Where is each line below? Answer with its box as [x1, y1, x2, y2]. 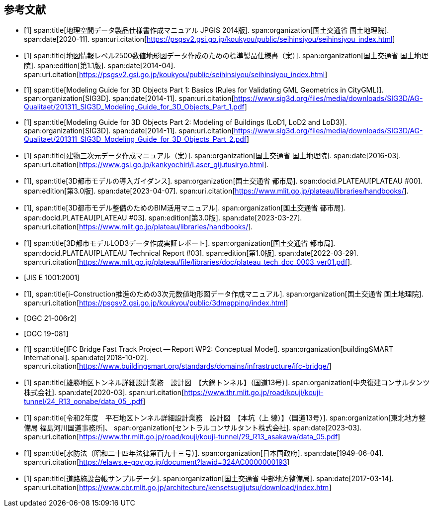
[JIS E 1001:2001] [24, 273, 80, 282]
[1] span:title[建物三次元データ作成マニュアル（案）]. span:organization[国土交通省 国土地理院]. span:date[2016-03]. [24, 151, 401, 160]
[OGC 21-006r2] [24, 314, 77, 323]
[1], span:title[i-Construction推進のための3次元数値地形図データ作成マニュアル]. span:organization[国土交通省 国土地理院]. [24, 290, 424, 299]
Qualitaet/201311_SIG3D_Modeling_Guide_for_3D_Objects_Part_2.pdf [24, 135, 247, 144]
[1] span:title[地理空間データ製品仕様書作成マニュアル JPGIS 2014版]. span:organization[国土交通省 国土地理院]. [24, 26, 389, 35]
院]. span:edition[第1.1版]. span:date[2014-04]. [24, 61, 175, 70]
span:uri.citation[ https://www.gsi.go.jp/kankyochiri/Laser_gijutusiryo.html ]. [24, 160, 268, 169]
